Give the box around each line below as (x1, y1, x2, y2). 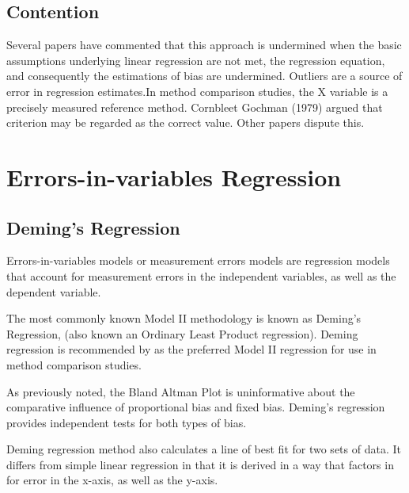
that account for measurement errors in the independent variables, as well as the (6, 267, 396, 284)
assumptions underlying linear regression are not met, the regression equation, (6, 52, 385, 68)
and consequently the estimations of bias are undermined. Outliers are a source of (6, 67, 403, 84)
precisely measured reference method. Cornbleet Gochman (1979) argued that (6, 98, 383, 115)
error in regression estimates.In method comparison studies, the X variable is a (6, 82, 388, 99)
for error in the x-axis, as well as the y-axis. (6, 472, 218, 488)
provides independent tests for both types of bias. (6, 414, 247, 430)
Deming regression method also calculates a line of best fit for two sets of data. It (6, 441, 401, 457)
